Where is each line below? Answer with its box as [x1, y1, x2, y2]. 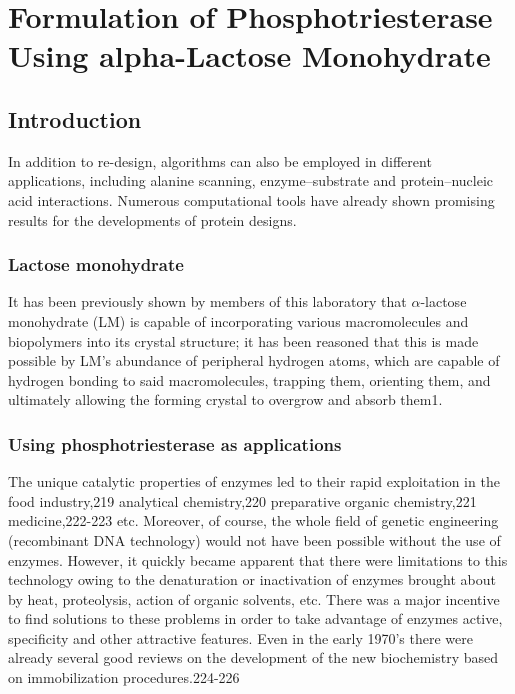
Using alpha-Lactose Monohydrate [8, 35, 491, 76]
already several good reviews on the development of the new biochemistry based [8, 647, 499, 668]
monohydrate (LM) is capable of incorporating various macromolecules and [8, 310, 469, 331]
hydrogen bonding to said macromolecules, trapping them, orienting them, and [8, 369, 491, 390]
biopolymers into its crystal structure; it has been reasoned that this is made [8, 330, 479, 351]
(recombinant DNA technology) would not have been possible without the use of [8, 529, 501, 550]
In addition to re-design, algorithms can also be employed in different [8, 150, 432, 171]
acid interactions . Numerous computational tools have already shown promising [8, 189, 495, 210]
